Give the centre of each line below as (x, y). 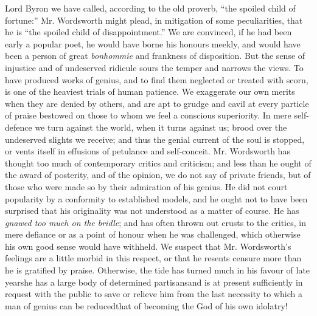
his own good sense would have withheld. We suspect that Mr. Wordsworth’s (148, 246)
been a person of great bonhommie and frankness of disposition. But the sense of (155, 56)
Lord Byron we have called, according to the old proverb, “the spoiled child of (150, 8)
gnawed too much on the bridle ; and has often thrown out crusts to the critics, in (155, 222)
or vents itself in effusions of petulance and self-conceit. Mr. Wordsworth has (148, 151)
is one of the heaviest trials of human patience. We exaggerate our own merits (150, 91)
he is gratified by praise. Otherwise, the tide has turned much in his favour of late (158, 270)
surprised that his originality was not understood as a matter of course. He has (152, 211)
